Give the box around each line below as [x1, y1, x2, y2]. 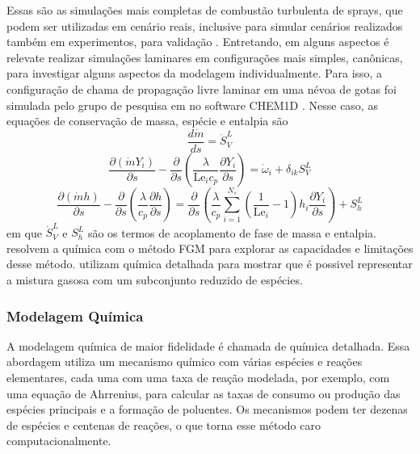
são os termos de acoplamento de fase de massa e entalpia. [87, 224, 376, 241]
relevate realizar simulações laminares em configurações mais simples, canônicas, [6, 48, 403, 65]
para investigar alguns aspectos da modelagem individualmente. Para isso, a [6, 65, 383, 82]
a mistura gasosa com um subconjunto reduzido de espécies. [6, 271, 303, 288]
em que [6, 224, 42, 241]
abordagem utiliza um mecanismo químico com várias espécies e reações [6, 353, 363, 370]
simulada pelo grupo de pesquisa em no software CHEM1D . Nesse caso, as [6, 96, 378, 113]
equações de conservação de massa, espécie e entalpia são [6, 112, 288, 129]
